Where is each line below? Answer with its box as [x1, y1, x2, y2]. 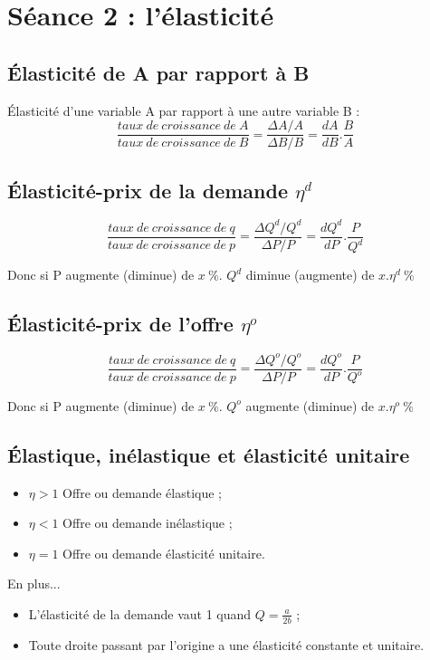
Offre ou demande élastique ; [62, 483, 222, 502]
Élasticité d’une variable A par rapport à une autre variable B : [7, 100, 360, 120]
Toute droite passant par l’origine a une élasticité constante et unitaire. [28, 635, 425, 654]
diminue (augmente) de [245, 265, 375, 284]
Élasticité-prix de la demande [7, 176, 288, 204]
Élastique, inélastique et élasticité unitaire [7, 440, 410, 468]
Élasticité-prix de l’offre [7, 310, 234, 338]
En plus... [7, 574, 61, 593]
